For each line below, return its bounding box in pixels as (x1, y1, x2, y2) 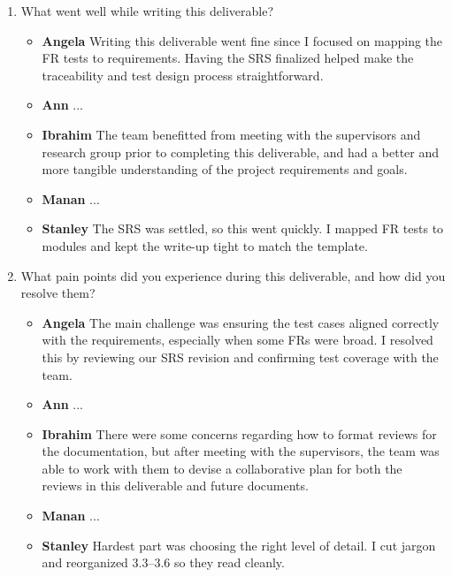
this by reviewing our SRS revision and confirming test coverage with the (42, 347, 439, 366)
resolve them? (20, 284, 96, 302)
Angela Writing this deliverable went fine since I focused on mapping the (42, 31, 443, 49)
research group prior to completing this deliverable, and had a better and (42, 142, 440, 161)
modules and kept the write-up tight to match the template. (42, 236, 368, 254)
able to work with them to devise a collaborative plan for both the (42, 459, 402, 477)
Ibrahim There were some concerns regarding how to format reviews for (42, 424, 437, 443)
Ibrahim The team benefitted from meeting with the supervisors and (42, 125, 421, 143)
